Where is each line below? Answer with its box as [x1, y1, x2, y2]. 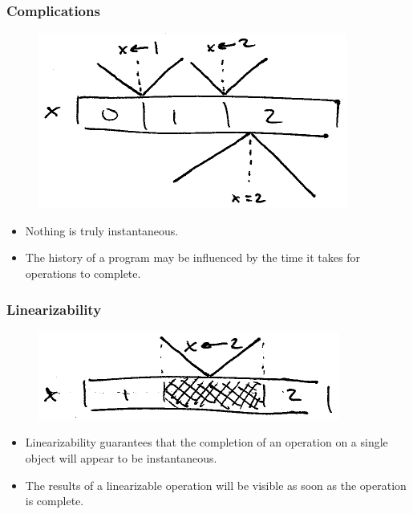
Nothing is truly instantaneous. [25, 222, 179, 239]
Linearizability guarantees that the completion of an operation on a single [25, 434, 388, 451]
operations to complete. [25, 265, 141, 281]
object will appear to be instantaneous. [25, 450, 217, 466]
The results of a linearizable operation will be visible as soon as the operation [25, 476, 407, 493]
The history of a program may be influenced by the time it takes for [25, 249, 360, 266]
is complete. [25, 492, 84, 509]
